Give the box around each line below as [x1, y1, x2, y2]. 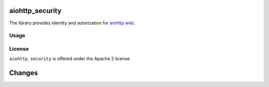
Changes [9, 69, 38, 77]
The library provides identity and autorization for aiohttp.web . [9, 20, 135, 26]
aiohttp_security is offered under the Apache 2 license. [9, 56, 132, 62]
